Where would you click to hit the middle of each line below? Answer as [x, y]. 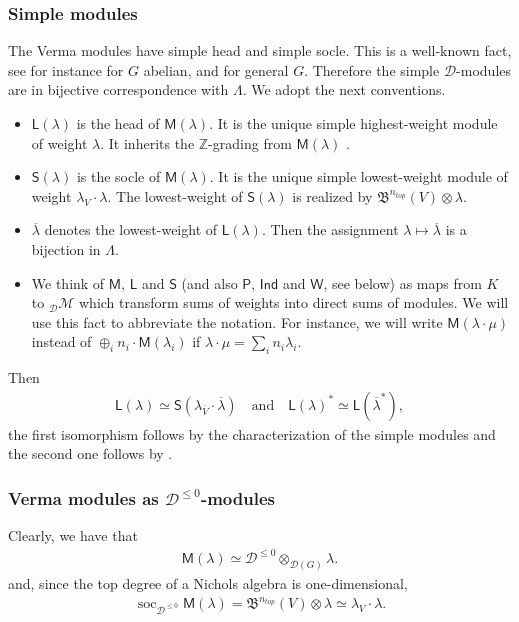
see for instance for [66, 69]
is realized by [332, 195]
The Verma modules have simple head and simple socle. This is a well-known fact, [260, 50]
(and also [209, 282]
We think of [68, 282]
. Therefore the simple [372, 69]
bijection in [66, 248]
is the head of [118, 123]
